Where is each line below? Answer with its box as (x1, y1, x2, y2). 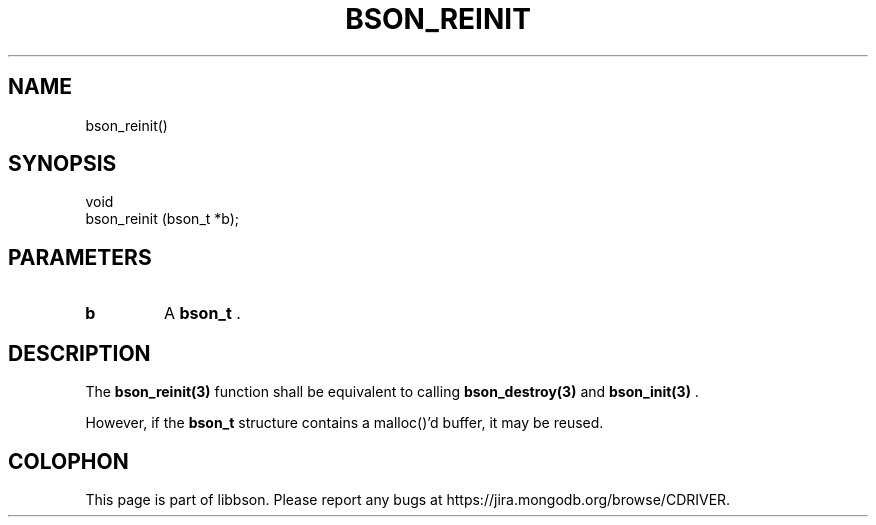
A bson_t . (163, 303, 241, 324)
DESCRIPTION (8, 340, 151, 366)
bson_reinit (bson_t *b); (85, 210, 240, 228)
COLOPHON (8, 448, 129, 474)
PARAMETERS (8, 244, 152, 270)
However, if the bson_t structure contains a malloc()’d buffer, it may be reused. (85, 414, 604, 432)
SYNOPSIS (8, 151, 117, 177)
